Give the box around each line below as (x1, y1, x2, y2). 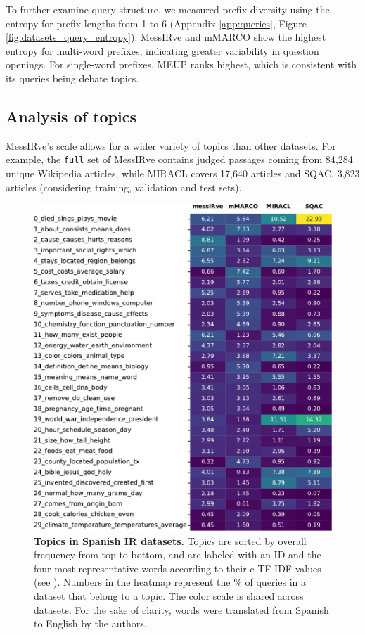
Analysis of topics (6, 105, 136, 127)
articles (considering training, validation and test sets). (6, 179, 242, 194)
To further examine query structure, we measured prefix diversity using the (6, 2, 330, 16)
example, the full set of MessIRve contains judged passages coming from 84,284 (6, 152, 353, 167)
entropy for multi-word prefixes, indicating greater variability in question (6, 43, 319, 58)
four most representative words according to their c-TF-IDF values (34, 560, 321, 575)
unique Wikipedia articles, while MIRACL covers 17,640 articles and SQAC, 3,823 (6, 166, 360, 181)
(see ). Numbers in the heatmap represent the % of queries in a (34, 575, 306, 589)
